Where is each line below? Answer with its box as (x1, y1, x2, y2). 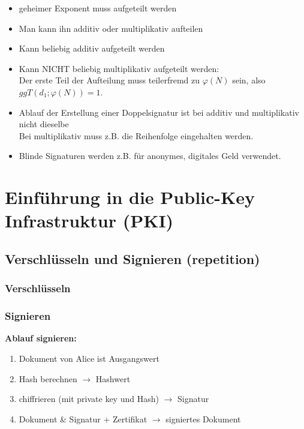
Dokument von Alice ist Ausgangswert (19, 352, 159, 364)
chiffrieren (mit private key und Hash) (19, 392, 159, 405)
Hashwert (95, 372, 131, 385)
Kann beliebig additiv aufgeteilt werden (19, 42, 165, 55)
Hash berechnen (19, 372, 77, 385)
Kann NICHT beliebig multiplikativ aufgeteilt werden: (19, 62, 219, 74)
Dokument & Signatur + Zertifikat (19, 412, 148, 425)
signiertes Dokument (165, 412, 241, 425)
